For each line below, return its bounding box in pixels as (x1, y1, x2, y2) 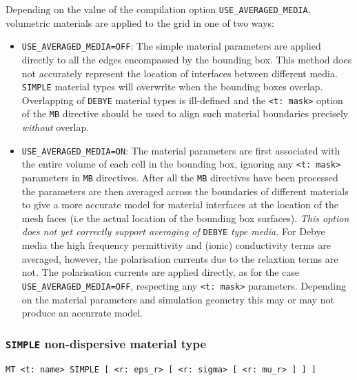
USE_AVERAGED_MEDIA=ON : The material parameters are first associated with (21, 143, 340, 157)
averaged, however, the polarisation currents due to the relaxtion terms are (21, 251, 338, 266)
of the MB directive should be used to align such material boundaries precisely (21, 106, 349, 121)
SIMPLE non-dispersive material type (6, 334, 207, 352)
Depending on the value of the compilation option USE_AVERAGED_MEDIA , (6, 2, 311, 16)
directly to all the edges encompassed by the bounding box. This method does (21, 52, 352, 66)
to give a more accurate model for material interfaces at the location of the (21, 197, 338, 212)
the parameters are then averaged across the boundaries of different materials (21, 183, 349, 198)
